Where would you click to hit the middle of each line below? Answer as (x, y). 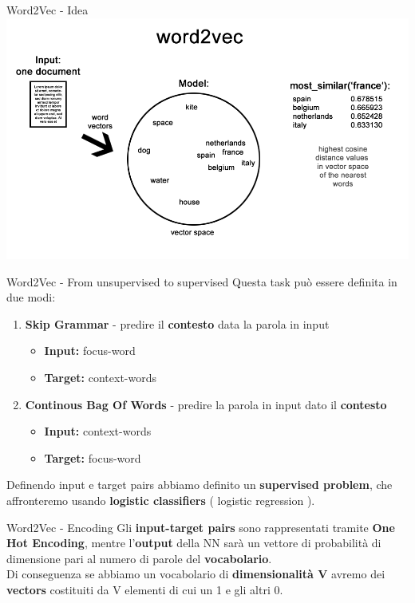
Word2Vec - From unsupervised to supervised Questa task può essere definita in (202, 281)
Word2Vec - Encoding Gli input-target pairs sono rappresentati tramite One (201, 527)
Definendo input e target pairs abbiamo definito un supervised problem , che (200, 485)
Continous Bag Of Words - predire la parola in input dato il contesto (206, 404)
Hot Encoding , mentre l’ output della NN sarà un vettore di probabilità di (194, 543)
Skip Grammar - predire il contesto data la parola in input (177, 323)
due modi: (31, 297)
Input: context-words (98, 431)
